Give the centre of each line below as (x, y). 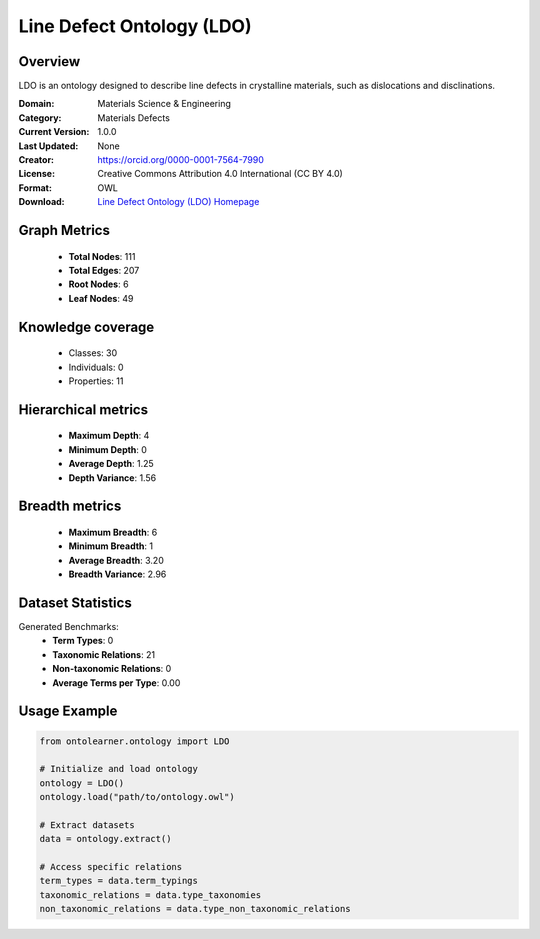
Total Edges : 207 (104, 270)
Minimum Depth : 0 (107, 449)
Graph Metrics (64, 230)
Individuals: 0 (96, 367)
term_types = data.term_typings (119, 881)
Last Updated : (48, 146)
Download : (41, 202)
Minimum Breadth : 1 (111, 546)
